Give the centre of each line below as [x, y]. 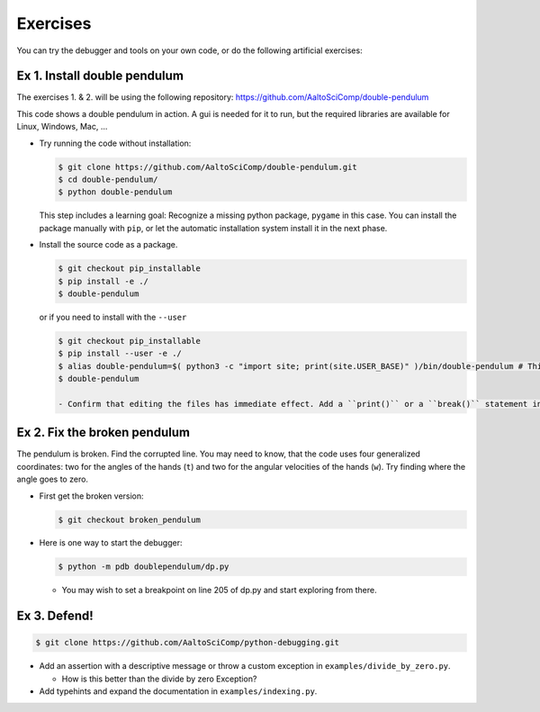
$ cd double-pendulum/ [108, 180]
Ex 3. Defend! [55, 616]
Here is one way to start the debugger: [111, 543]
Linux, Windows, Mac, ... [62, 127]
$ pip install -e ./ [103, 281]
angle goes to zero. [53, 479]
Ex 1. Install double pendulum [100, 76]
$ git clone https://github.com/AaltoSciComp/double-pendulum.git [207, 167]
